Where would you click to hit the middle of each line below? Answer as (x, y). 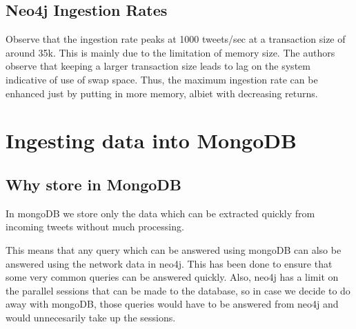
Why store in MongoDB (94, 184)
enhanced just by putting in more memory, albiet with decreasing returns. (162, 93)
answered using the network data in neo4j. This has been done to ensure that (169, 263)
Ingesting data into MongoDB (151, 140)
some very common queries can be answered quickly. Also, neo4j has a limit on (172, 277)
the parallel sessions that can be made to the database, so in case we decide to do (178, 290)
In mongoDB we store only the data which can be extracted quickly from (160, 213)
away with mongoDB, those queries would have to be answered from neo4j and (172, 304)
